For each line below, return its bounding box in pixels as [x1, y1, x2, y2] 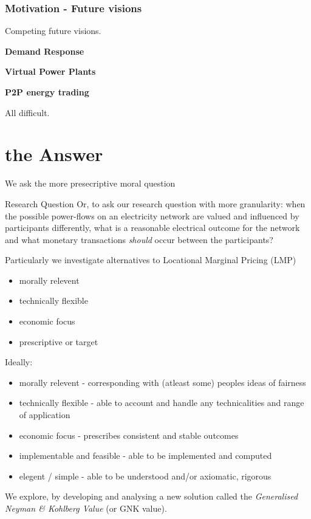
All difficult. [5, 106, 50, 119]
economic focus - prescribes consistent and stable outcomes [19, 428, 239, 441]
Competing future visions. [5, 24, 101, 37]
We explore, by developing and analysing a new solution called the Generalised [5, 490, 298, 503]
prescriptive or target [19, 335, 98, 348]
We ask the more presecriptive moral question [5, 177, 176, 190]
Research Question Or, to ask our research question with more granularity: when [5, 197, 306, 210]
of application [19, 408, 70, 421]
